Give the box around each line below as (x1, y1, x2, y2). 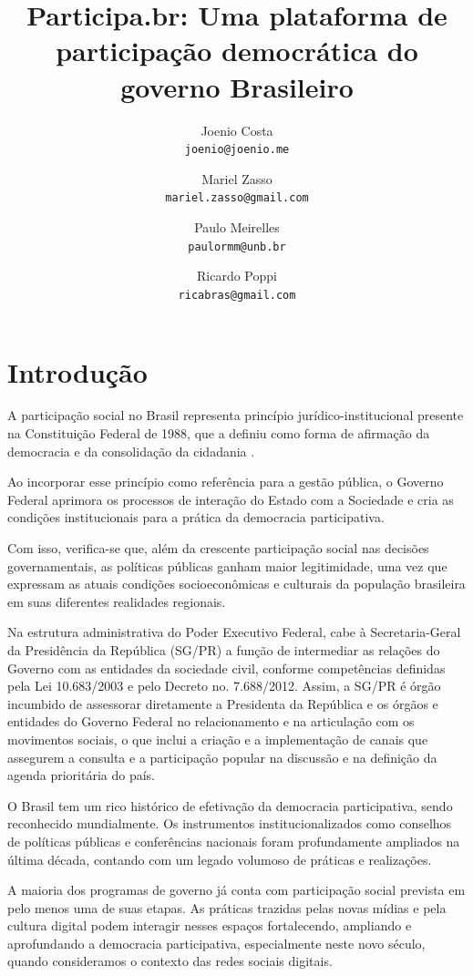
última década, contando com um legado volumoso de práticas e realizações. (7, 849, 432, 868)
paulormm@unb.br (188, 240, 286, 253)
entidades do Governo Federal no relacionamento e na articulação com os (7, 712, 415, 731)
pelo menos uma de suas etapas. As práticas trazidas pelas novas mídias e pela (7, 898, 447, 917)
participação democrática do (56, 32, 418, 69)
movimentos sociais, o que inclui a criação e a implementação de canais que (7, 729, 428, 748)
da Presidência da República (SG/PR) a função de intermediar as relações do (7, 640, 440, 659)
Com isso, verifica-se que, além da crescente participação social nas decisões (7, 539, 429, 557)
